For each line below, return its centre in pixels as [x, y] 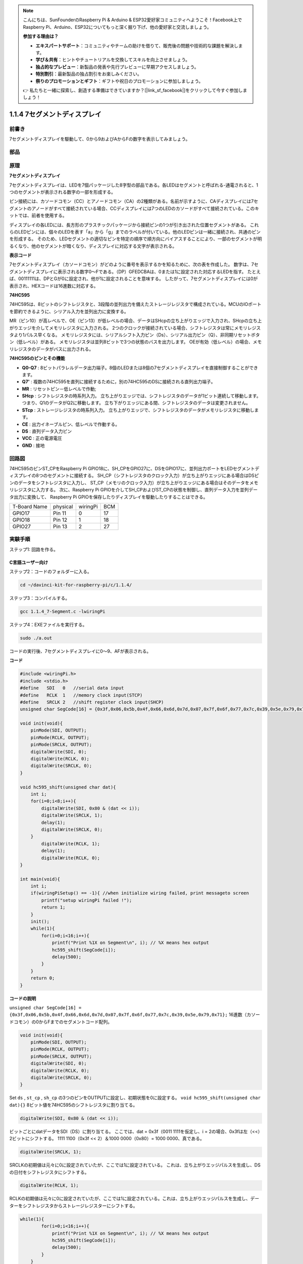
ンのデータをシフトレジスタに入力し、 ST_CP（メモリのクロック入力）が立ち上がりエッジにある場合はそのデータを [130, 482]
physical [63, 507]
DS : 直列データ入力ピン [47, 431]
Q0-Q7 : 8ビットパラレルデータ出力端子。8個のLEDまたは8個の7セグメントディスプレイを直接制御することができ [140, 368]
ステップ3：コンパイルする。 [40, 598]
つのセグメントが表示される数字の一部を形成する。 [62, 192]
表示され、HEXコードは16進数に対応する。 [54, 286]
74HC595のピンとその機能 [37, 358]
